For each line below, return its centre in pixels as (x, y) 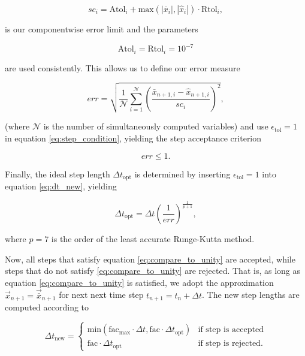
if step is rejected (229, 344)
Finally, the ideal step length (58, 174)
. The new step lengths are (251, 295)
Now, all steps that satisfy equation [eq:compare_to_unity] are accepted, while (150, 259)
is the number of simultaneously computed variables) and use (156, 126)
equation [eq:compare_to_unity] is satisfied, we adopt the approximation (139, 282)
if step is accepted (231, 330)
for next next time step (101, 295)
